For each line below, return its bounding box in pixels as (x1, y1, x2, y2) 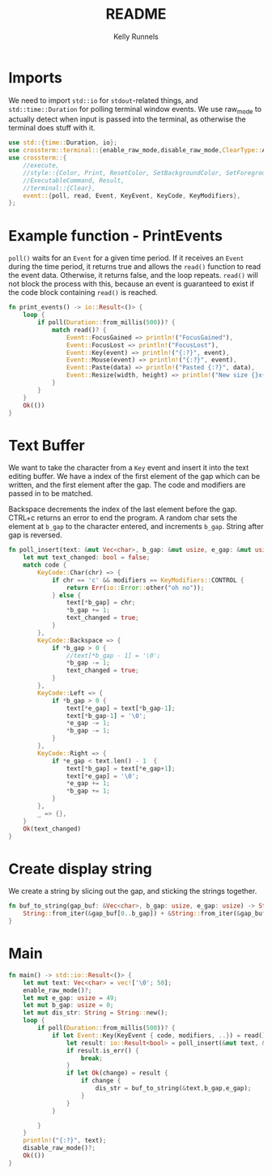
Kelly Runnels (113, 32, 159, 41)
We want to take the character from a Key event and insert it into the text (8, 463, 249, 472)
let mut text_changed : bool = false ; (23, 553, 151, 562)
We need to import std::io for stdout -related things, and (8, 95, 198, 105)
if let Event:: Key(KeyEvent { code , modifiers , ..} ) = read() (51, 1031, 266, 1040)
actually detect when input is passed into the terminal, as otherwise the (8, 114, 246, 124)
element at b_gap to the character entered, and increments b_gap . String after (8, 522, 264, 532)
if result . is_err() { (66, 1046, 139, 1054)
